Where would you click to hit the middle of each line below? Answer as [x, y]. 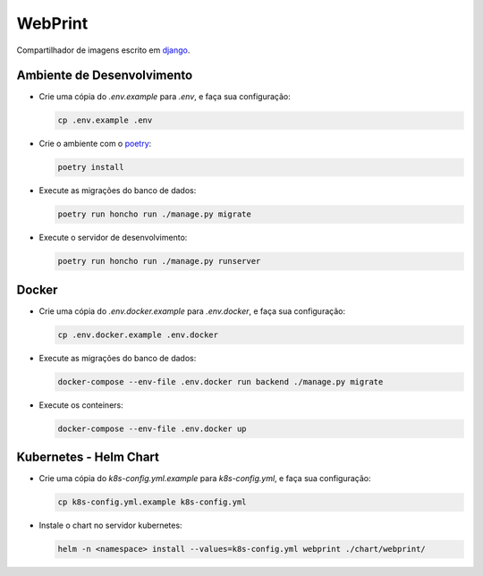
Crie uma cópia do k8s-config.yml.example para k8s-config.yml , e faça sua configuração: [205, 479]
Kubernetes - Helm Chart [88, 457]
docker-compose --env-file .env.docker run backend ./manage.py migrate [220, 381]
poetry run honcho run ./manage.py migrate [155, 214]
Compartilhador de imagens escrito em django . [103, 50]
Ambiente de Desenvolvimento [105, 76]
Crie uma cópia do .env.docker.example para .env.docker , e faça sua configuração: [192, 311]
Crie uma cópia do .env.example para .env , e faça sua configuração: [165, 97]
